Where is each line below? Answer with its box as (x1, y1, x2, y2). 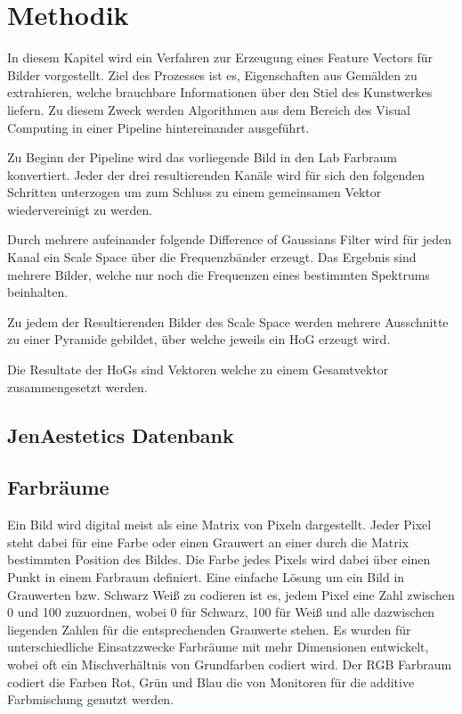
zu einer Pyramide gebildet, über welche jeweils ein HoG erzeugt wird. (7, 330, 391, 349)
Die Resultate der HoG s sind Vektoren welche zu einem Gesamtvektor (7, 360, 389, 379)
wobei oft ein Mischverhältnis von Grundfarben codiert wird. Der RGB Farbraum (7, 654, 452, 673)
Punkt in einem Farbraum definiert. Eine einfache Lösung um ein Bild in (7, 567, 405, 586)
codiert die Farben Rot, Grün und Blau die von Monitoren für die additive (7, 672, 415, 691)
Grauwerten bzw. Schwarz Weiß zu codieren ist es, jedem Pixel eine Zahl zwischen (7, 585, 455, 603)
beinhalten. (7, 283, 69, 301)
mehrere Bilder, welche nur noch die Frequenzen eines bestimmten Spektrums (7, 265, 430, 283)
